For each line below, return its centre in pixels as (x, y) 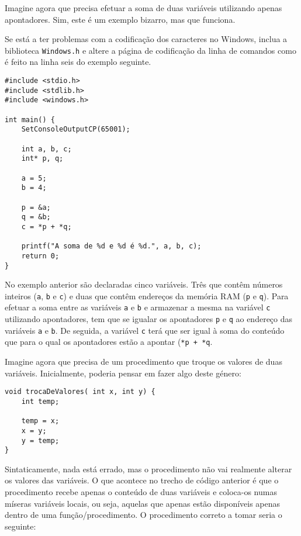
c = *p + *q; (46, 226)
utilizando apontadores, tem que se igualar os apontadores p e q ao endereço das (149, 319)
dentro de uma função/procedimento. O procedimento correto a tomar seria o (143, 515)
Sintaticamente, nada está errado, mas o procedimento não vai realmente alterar (148, 468)
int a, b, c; (46, 149)
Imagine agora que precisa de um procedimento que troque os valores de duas (143, 362)
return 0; (40, 256)
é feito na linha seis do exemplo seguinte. (78, 62)
